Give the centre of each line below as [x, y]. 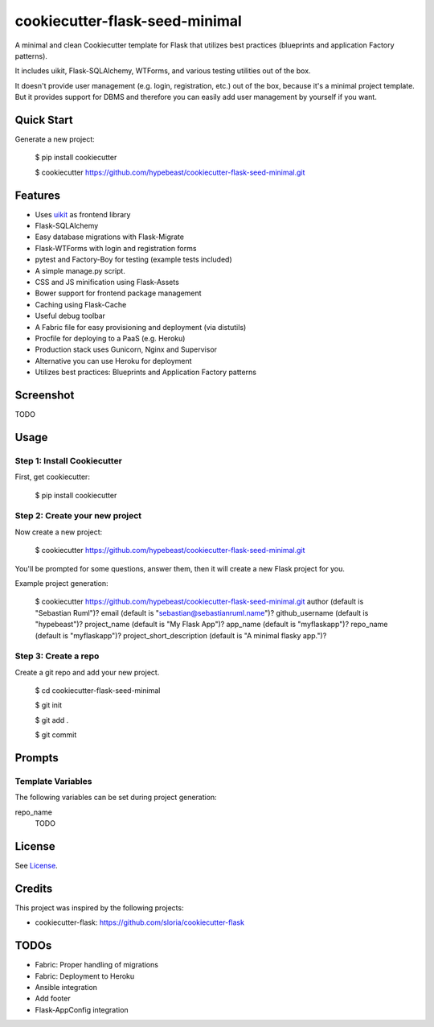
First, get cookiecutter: [52, 477]
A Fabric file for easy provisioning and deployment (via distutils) [141, 327]
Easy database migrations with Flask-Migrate [110, 237]
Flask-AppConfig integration [82, 1009]
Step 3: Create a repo [57, 656]
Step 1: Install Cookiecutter [68, 460]
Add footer [53, 999]
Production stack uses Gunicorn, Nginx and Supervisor [126, 349]
